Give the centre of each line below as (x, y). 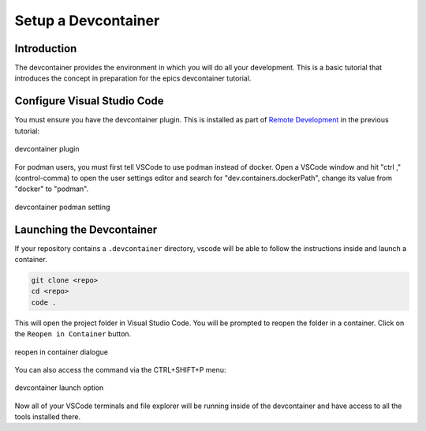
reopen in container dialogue (61, 352)
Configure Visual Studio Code (90, 101)
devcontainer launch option (59, 388)
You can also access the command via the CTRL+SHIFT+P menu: (120, 369)
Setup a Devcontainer (87, 21)
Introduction (46, 49)
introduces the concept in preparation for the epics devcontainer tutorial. (133, 78)
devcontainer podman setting (62, 207)
